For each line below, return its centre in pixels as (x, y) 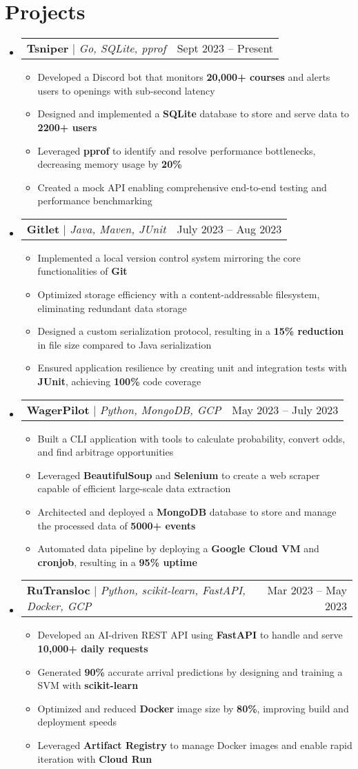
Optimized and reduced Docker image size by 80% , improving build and (193, 708)
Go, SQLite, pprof (122, 48)
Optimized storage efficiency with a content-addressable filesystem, (179, 294)
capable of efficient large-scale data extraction (134, 488)
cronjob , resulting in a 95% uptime (117, 562)
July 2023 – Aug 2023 (229, 228)
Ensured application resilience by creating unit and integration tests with (192, 368)
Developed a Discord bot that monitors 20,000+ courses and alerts (184, 77)
